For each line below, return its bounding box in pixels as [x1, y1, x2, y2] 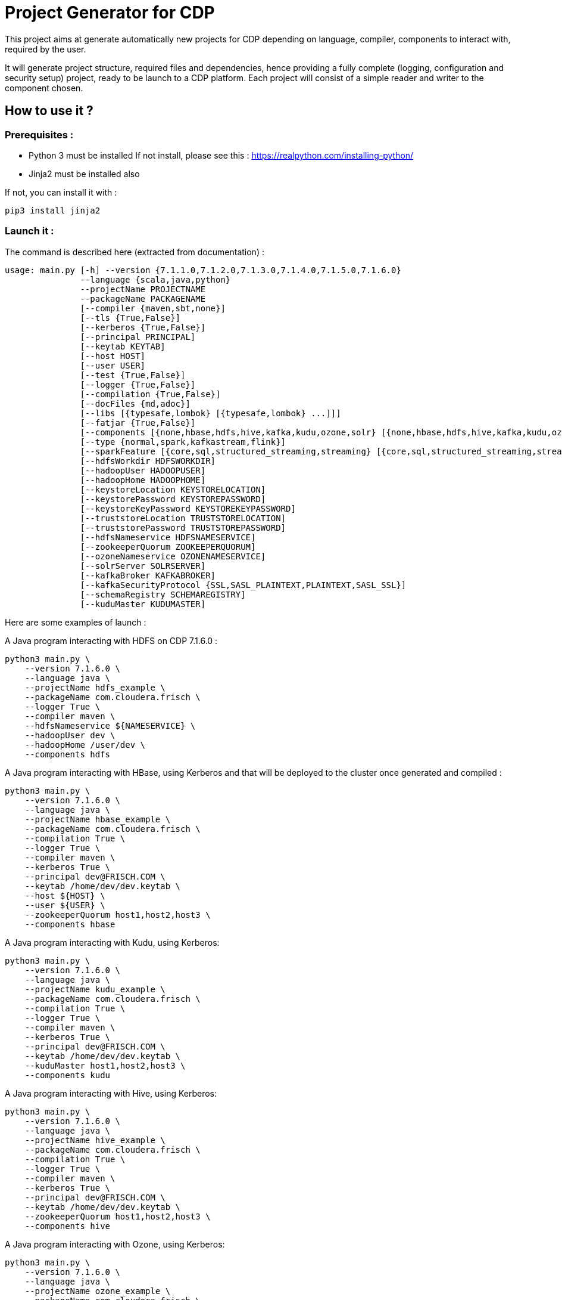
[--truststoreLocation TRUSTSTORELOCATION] [80, 513, 286, 523]
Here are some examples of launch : [5, 617, 146, 627]
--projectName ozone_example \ [24, 1286, 171, 1296]
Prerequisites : [5, 128, 74, 141]
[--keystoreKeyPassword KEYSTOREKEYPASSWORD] [80, 503, 296, 513]
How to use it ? [5, 103, 93, 119]
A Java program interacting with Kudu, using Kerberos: [5, 937, 220, 948]
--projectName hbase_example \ [24, 814, 171, 824]
